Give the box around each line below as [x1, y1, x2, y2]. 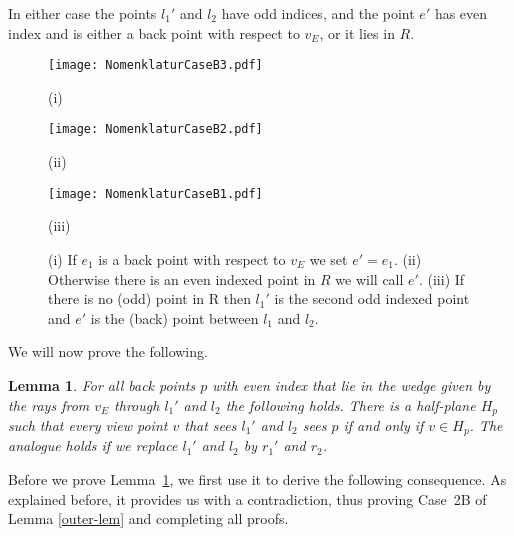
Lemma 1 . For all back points [8, 374, 196, 395]
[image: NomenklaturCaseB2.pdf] [48, 122, 263, 137]
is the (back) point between [90, 307, 259, 328]
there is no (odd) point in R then [48, 288, 251, 309]
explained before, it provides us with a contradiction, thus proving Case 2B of [8, 488, 487, 509]
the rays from [8, 394, 90, 415]
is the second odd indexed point [274, 288, 470, 309]
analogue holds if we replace [8, 435, 178, 456]
